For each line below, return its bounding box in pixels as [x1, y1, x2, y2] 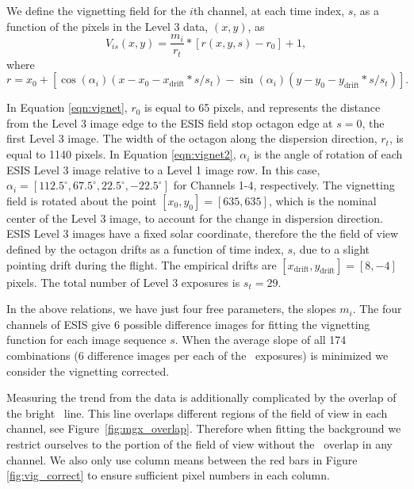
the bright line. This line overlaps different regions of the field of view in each [6, 404, 388, 421]
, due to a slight [293, 241, 370, 258]
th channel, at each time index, [193, 2, 345, 18]
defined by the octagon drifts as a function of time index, [6, 241, 284, 258]
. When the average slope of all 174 [174, 331, 347, 348]
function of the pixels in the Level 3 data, [6, 17, 209, 34]
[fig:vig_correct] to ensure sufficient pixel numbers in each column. [6, 467, 330, 483]
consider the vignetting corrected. [6, 362, 170, 379]
